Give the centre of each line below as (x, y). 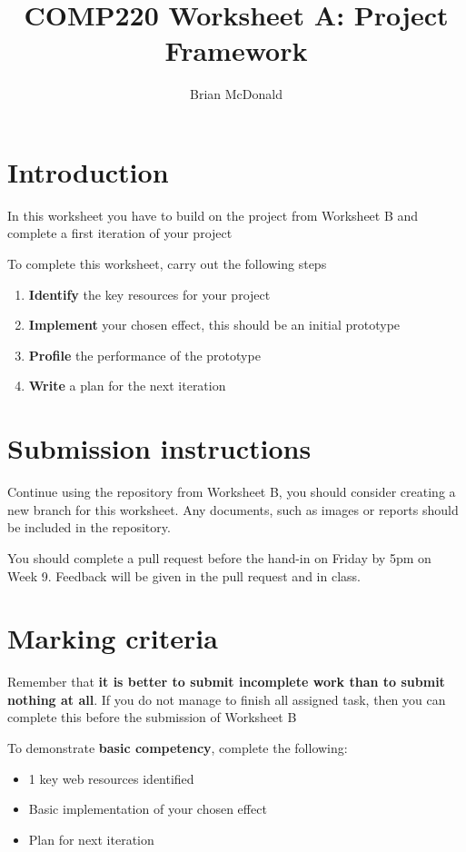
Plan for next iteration (91, 839)
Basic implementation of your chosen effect (148, 809)
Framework (236, 50)
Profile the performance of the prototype (144, 355)
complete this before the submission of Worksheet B (152, 717)
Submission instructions (159, 448)
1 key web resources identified (111, 778)
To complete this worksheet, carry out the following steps (167, 264)
